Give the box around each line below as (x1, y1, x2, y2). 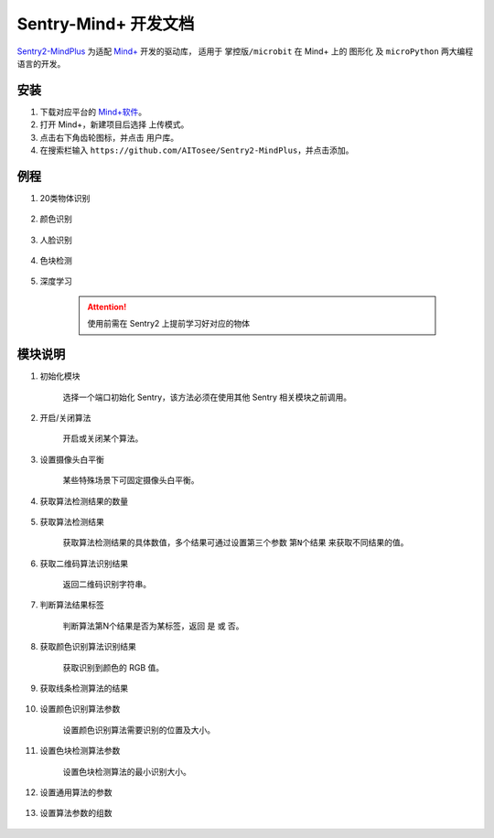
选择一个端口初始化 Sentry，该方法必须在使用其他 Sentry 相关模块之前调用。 (62, 392, 352, 403)
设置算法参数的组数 (39, 808, 113, 819)
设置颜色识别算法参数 (39, 704, 121, 714)
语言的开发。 (16, 58, 66, 69)
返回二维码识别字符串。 (62, 579, 151, 590)
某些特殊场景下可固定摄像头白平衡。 (62, 475, 199, 486)
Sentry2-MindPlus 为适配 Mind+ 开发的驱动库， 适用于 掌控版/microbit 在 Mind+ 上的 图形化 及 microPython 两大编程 (16, 46, 474, 57)
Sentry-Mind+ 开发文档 (16, 14, 195, 34)
